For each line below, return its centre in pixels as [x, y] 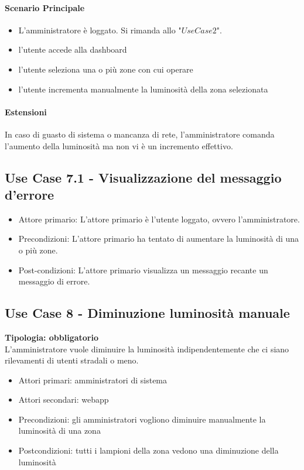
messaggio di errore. [54, 281]
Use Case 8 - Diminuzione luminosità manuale [147, 313]
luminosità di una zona [59, 430]
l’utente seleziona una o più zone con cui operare [106, 69]
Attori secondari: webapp [64, 399]
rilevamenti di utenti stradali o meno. [72, 360]
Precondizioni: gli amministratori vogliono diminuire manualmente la [142, 419]
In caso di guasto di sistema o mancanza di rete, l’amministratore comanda [140, 134]
